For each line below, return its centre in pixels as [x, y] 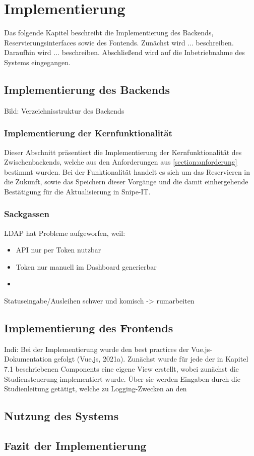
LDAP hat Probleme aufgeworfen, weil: [65, 233]
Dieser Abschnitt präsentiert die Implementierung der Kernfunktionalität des [123, 152]
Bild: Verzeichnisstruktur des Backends [64, 110]
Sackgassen [27, 214]
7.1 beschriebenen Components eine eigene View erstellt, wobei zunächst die [121, 369]
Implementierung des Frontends [89, 328]
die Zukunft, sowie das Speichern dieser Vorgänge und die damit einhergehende [126, 182]
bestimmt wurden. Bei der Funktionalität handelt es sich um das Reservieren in [127, 171]
